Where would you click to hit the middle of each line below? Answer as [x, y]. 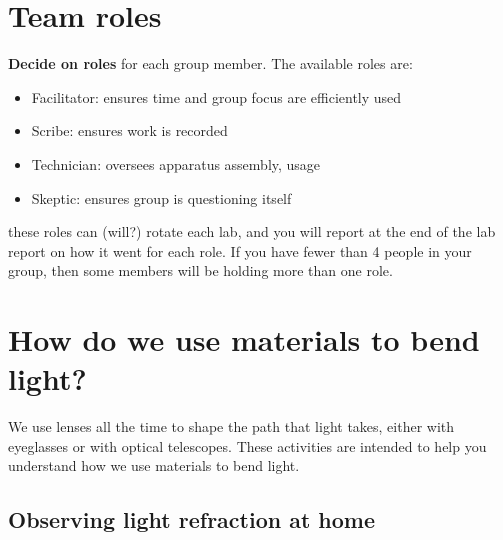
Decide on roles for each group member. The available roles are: [210, 63]
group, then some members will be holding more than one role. [200, 270]
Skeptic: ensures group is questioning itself [161, 197]
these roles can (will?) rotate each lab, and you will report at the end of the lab [252, 231]
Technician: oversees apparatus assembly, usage [176, 163]
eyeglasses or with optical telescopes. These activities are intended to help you [247, 445]
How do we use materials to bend [244, 339]
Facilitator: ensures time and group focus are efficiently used [216, 96]
